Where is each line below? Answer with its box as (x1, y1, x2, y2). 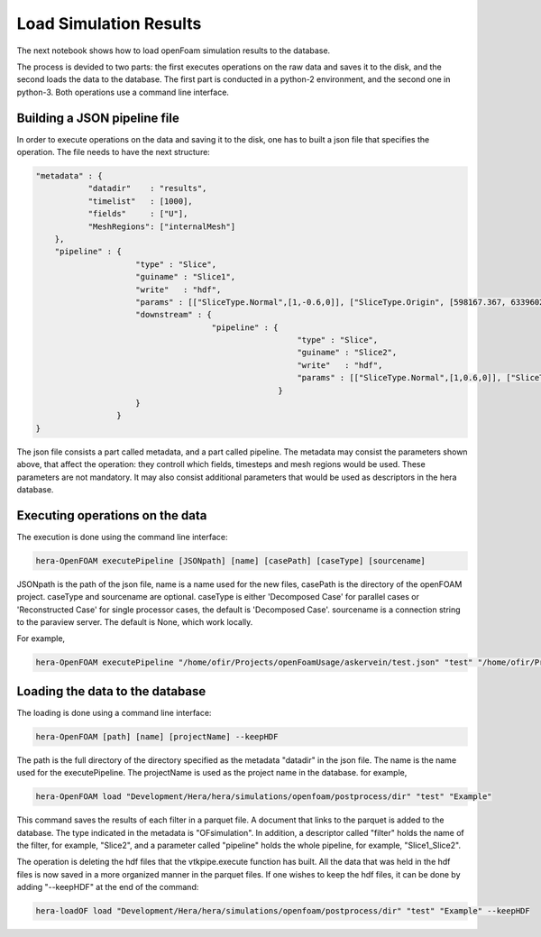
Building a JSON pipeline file (16, 110, 179, 125)
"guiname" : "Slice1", (135, 271, 236, 282)
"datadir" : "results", (87, 183, 207, 194)
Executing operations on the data (16, 508, 207, 523)
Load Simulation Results (16, 14, 202, 33)
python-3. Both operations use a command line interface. (16, 87, 230, 97)
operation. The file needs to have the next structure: (16, 147, 211, 158)
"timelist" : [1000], (87, 196, 193, 207)
